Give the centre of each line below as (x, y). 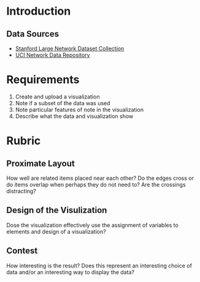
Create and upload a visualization (57, 97)
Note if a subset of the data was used (63, 103)
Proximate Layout (40, 163)
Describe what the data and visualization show (74, 116)
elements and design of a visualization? (56, 231)
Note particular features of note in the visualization (79, 109)
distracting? (21, 191)
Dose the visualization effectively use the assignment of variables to (93, 225)
